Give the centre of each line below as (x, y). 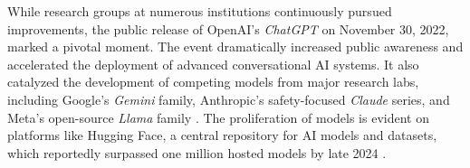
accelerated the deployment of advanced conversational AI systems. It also (213, 64)
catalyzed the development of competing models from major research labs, (213, 82)
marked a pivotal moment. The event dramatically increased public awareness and (235, 47)
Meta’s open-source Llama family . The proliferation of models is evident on (218, 117)
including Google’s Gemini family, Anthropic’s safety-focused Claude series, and (229, 99)
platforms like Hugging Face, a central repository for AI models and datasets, (222, 135)
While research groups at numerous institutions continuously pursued (200, 11)
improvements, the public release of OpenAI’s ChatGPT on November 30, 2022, (228, 28)
